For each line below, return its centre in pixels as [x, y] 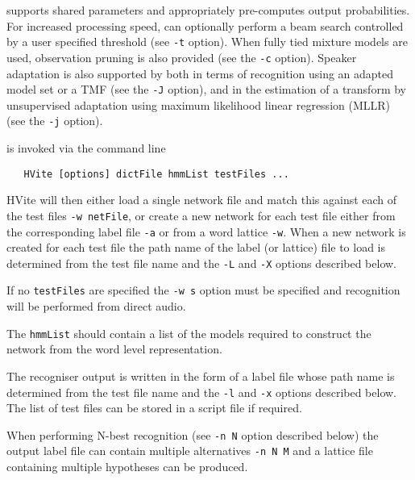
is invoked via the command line [86, 148]
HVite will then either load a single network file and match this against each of [202, 200]
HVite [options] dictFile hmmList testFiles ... [156, 174]
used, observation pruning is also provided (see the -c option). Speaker [182, 57]
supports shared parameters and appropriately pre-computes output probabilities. [208, 10]
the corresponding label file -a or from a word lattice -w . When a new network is [206, 231]
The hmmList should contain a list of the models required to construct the [189, 333]
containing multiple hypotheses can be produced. [127, 467]
